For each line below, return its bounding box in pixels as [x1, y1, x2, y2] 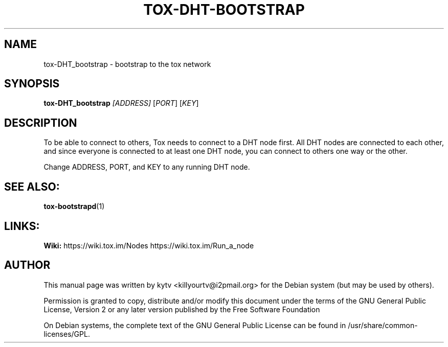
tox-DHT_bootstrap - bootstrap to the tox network [43, 59, 211, 68]
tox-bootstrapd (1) [43, 202, 105, 211]
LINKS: [4, 219, 40, 233]
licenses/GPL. [43, 329, 90, 338]
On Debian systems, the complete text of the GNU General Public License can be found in [43, 320, 346, 330]
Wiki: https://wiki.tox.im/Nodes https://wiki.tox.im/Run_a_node [43, 241, 254, 250]
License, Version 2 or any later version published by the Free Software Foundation [43, 305, 320, 314]
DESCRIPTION [4, 116, 77, 129]
